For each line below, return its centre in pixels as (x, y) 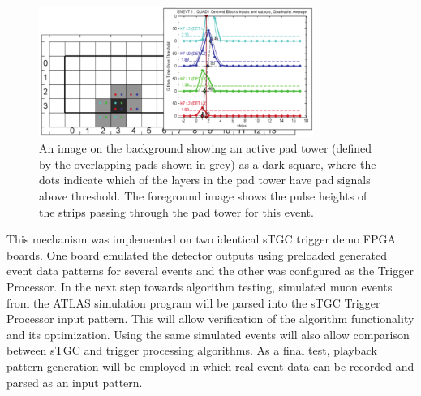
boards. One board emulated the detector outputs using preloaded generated (197, 254)
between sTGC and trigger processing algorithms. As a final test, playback (192, 350)
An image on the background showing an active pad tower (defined (206, 148)
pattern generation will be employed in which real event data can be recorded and (210, 366)
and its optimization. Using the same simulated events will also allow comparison (208, 334)
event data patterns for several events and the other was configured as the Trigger (210, 271)
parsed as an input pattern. (75, 382)
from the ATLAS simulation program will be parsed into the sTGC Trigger (193, 302)
